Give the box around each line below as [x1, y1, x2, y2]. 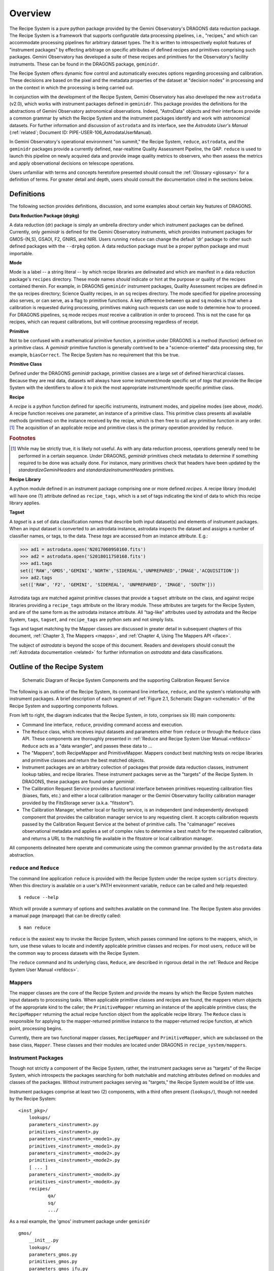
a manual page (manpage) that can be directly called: [9, 913, 121, 919]
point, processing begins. [9, 1025, 63, 1032]
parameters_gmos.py [28, 1252, 78, 1258]
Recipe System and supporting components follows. [9, 703, 119, 709]
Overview [9, 8, 51, 19]
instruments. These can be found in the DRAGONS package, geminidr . [9, 61, 159, 67]
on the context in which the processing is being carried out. [9, 84, 134, 90]
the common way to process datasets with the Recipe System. [9, 950, 140, 956]
